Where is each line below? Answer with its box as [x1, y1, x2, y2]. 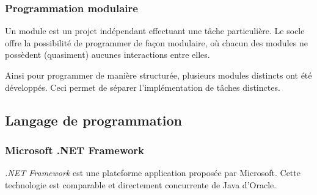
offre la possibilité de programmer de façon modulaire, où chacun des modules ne [5, 36, 308, 49]
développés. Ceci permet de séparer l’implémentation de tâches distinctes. [5, 80, 280, 93]
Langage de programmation [5, 110, 182, 129]
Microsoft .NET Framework [5, 142, 145, 157]
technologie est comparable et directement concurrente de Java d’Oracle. [5, 178, 277, 191]
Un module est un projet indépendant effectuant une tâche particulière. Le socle [5, 24, 305, 37]
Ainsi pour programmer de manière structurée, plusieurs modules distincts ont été [5, 69, 312, 81]
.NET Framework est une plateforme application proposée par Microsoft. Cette [5, 166, 301, 179]
